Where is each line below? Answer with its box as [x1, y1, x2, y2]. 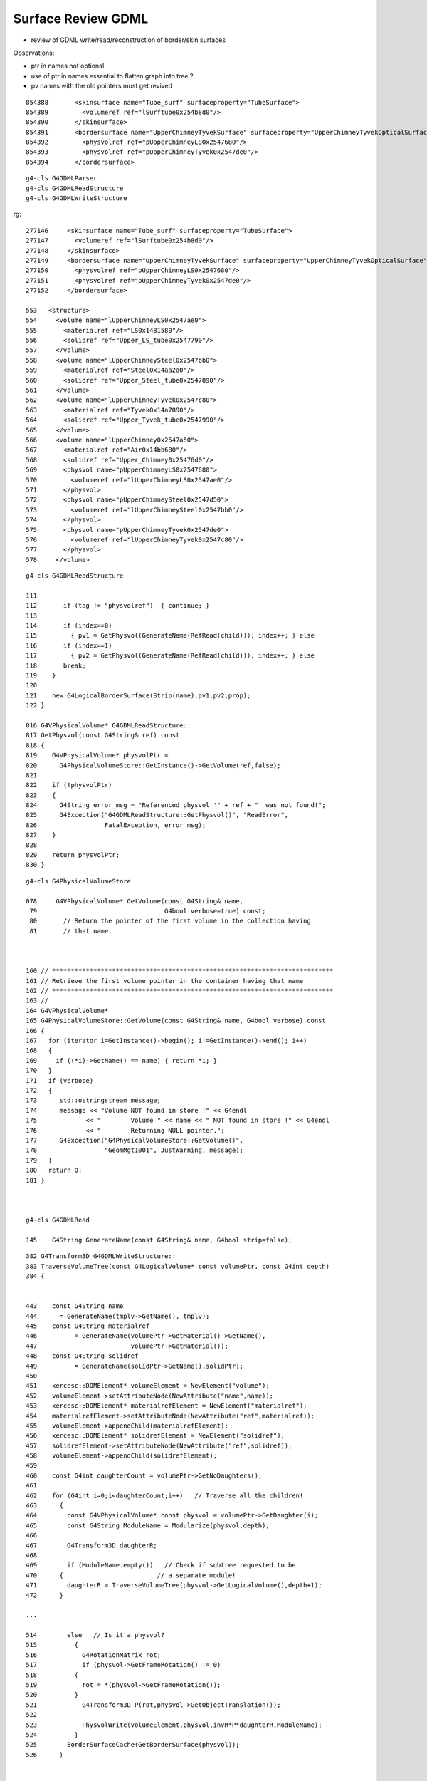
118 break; [26, 661, 86, 670]
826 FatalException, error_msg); [26, 821, 206, 829]
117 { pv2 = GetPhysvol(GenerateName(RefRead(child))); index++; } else [26, 652, 315, 660]
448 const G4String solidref [26, 1352, 139, 1360]
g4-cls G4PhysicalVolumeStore [26, 877, 132, 885]
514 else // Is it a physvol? [26, 1631, 165, 1639]
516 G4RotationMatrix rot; [26, 1651, 162, 1659]
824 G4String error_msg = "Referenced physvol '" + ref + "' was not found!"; [26, 801, 327, 809]
